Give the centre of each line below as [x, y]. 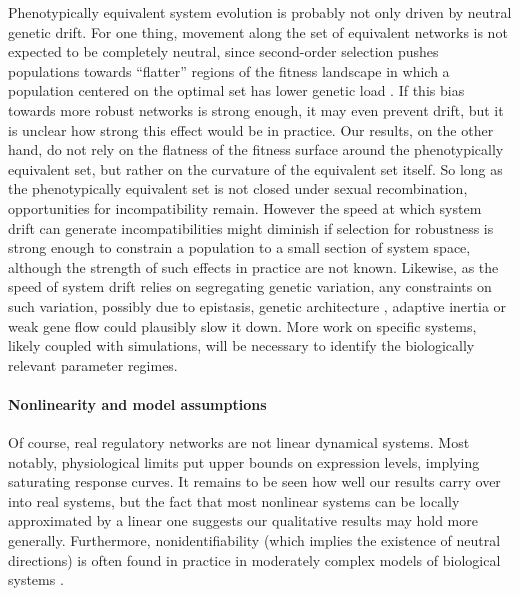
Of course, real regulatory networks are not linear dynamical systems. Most [239, 442]
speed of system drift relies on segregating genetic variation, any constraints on [250, 286]
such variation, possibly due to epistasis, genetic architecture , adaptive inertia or [257, 305]
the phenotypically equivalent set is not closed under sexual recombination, [238, 188]
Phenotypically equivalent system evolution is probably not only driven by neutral [260, 12]
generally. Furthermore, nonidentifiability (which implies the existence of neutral [254, 540]
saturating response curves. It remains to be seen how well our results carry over [254, 481]
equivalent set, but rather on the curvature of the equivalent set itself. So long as [255, 168]
